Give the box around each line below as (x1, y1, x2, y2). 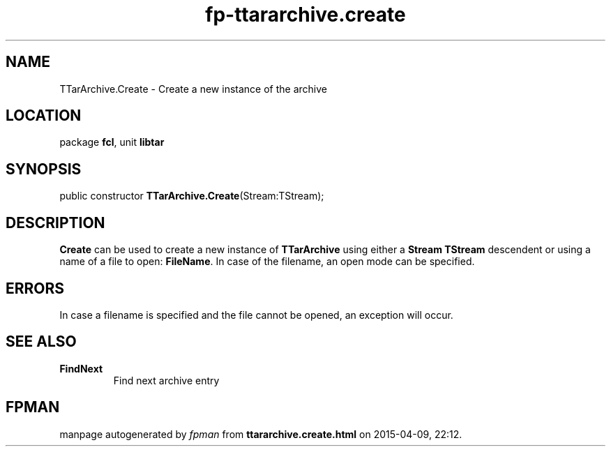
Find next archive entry (113, 374, 220, 386)
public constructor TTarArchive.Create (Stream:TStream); (59, 190, 324, 202)
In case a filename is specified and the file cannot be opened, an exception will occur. (59, 308, 453, 321)
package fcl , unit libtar (59, 136, 165, 149)
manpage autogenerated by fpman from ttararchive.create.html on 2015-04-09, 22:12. (59, 428, 462, 440)
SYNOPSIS (6, 160, 82, 178)
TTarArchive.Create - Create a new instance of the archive (59, 82, 327, 95)
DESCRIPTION (6, 213, 105, 232)
